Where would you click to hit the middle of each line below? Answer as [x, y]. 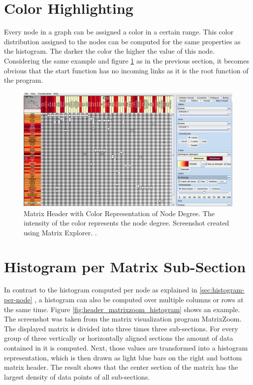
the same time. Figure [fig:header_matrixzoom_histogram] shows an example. [122, 309]
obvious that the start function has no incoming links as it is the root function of [126, 70]
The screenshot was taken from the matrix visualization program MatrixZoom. [123, 319]
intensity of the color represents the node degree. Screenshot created [126, 223]
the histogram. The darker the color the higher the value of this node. [109, 51]
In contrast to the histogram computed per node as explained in [101, 290]
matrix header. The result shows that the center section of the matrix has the [121, 367]
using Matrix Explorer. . [60, 232]
